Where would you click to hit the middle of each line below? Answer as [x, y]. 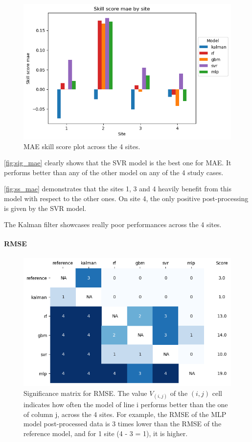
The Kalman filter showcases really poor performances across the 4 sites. [113, 224]
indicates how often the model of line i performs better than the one [126, 404]
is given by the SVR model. [45, 208]
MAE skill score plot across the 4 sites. [82, 146]
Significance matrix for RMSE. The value [85, 393]
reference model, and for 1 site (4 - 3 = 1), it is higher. [106, 433]
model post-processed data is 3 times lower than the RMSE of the [123, 424]
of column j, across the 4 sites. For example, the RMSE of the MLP [125, 414]
